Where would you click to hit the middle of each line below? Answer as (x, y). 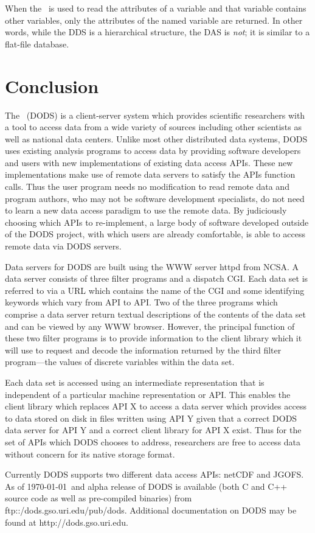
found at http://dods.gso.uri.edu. (67, 522)
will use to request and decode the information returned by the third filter (143, 350)
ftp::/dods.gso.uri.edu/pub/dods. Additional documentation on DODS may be (151, 510)
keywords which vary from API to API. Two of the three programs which (141, 302)
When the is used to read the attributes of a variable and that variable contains (156, 8)
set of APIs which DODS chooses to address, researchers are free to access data (153, 441)
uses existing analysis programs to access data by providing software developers (153, 151)
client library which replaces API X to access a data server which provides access (156, 406)
